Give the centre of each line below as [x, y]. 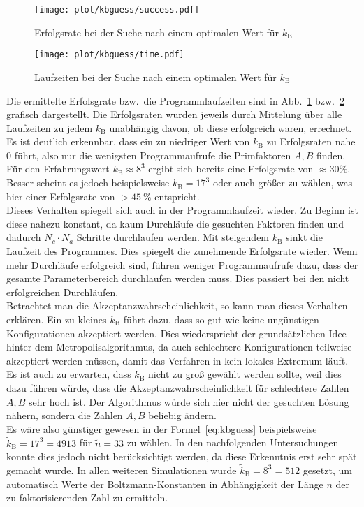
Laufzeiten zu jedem [50, 127]
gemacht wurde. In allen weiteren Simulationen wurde [122, 470]
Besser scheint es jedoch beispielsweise [88, 183]
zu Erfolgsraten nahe [311, 141]
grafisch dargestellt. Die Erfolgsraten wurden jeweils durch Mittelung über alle [174, 114]
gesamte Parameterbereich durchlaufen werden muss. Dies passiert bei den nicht [178, 278]
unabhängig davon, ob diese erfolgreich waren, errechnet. [231, 127]
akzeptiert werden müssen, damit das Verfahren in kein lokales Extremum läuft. [177, 360]
